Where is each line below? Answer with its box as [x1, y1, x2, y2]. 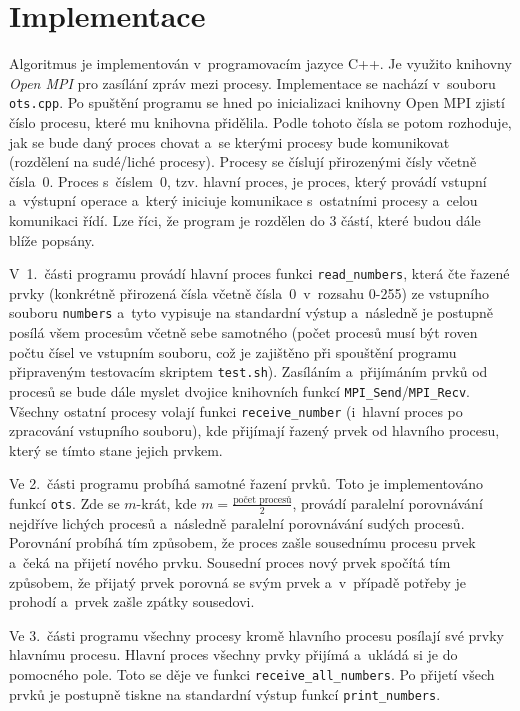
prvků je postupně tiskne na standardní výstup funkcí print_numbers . [9, 683, 441, 704]
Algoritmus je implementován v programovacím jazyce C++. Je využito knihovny [9, 53, 512, 74]
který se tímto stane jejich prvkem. [9, 439, 223, 460]
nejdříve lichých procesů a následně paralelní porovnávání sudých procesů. [9, 512, 465, 533]
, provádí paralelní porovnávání [292, 492, 483, 513]
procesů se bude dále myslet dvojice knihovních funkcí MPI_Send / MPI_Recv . [9, 380, 470, 401]
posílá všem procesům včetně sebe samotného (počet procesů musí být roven [9, 322, 478, 343]
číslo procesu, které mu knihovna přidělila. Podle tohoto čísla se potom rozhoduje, [9, 111, 512, 132]
